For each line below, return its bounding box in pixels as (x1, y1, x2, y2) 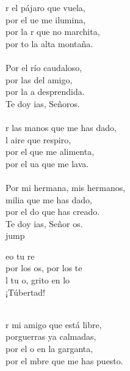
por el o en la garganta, (5, 342, 93, 355)
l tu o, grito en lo (5, 274, 70, 287)
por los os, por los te (5, 261, 82, 274)
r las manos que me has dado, (5, 121, 117, 133)
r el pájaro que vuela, (5, 1, 85, 13)
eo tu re (5, 249, 35, 262)
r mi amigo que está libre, (5, 318, 102, 331)
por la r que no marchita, (5, 25, 100, 38)
